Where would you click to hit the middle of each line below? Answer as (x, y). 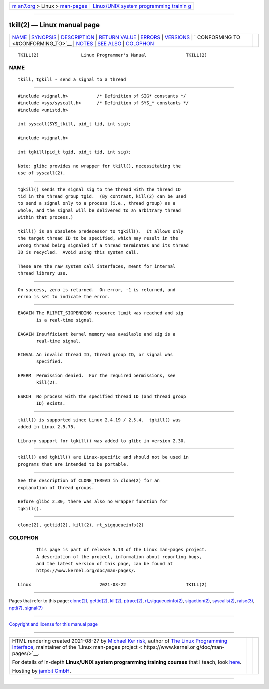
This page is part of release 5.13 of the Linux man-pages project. (122, 550)
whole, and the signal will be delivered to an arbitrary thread (100, 210)
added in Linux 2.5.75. (47, 427)
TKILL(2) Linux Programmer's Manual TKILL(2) (113, 55)
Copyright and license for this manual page (54, 624)
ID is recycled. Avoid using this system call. (78, 252)
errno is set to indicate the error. (64, 297)
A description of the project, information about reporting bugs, (119, 556)
